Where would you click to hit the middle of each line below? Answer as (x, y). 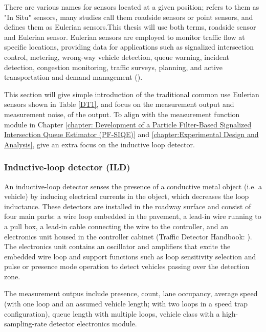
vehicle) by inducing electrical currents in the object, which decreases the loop (127, 196)
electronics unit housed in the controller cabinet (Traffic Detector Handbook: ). (128, 236)
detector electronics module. (93, 324)
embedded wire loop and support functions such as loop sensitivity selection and (130, 256)
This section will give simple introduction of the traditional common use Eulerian (132, 94)
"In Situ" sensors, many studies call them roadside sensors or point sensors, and (129, 17)
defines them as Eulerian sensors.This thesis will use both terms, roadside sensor (130, 27)
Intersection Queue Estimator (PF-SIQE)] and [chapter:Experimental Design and (131, 134)
